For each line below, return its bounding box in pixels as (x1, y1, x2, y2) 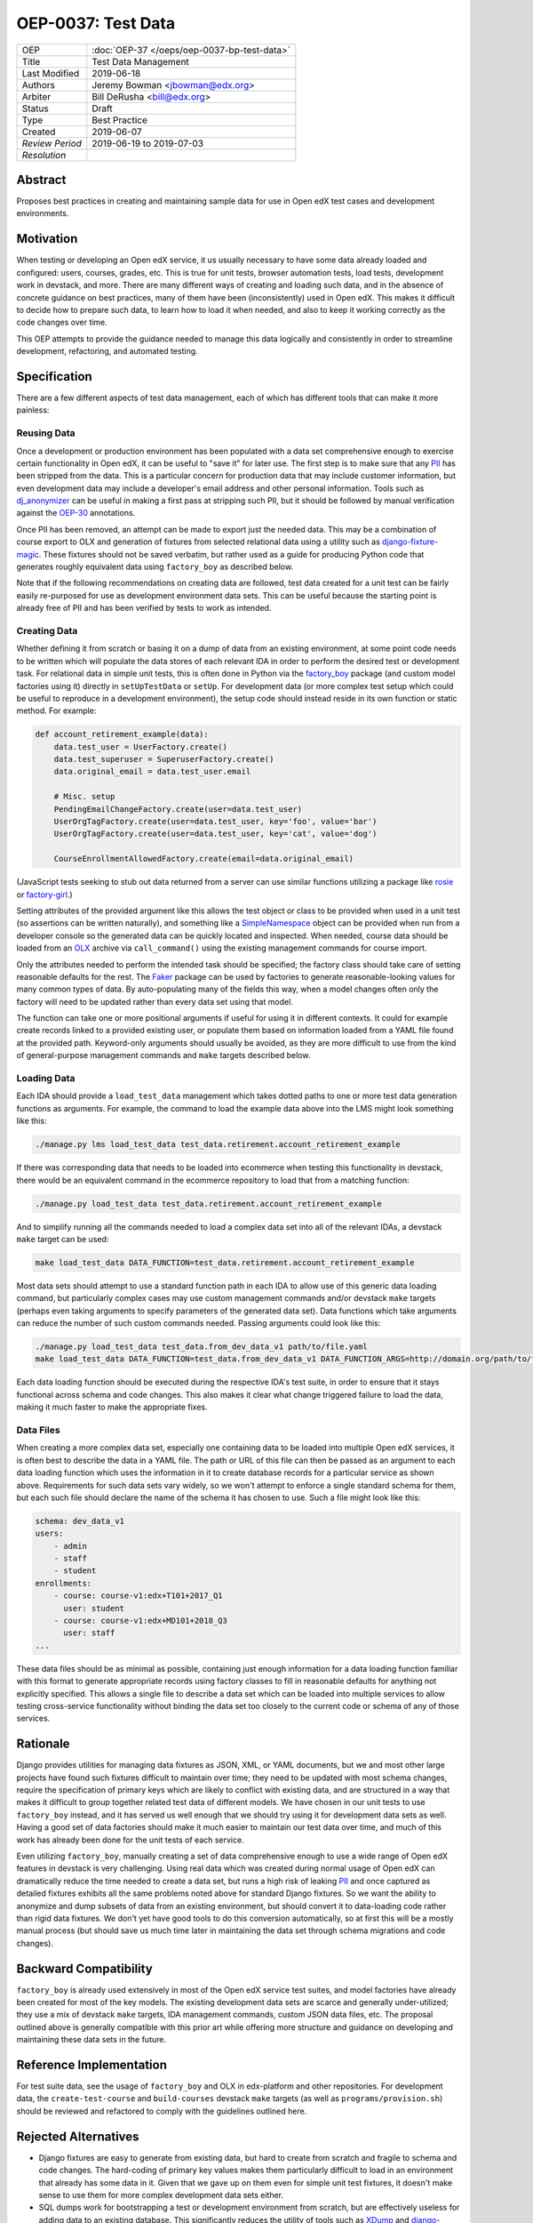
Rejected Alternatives (16, 2129, 139, 2144)
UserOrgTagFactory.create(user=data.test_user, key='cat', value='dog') (53, 829, 378, 839)
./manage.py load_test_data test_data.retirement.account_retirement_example (35, 1199, 382, 1208)
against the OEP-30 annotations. (16, 508, 136, 518)
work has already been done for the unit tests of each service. (16, 1834, 244, 1845)
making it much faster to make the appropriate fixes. (16, 1401, 208, 1413)
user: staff (63, 1628, 115, 1638)
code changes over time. (16, 317, 108, 328)
